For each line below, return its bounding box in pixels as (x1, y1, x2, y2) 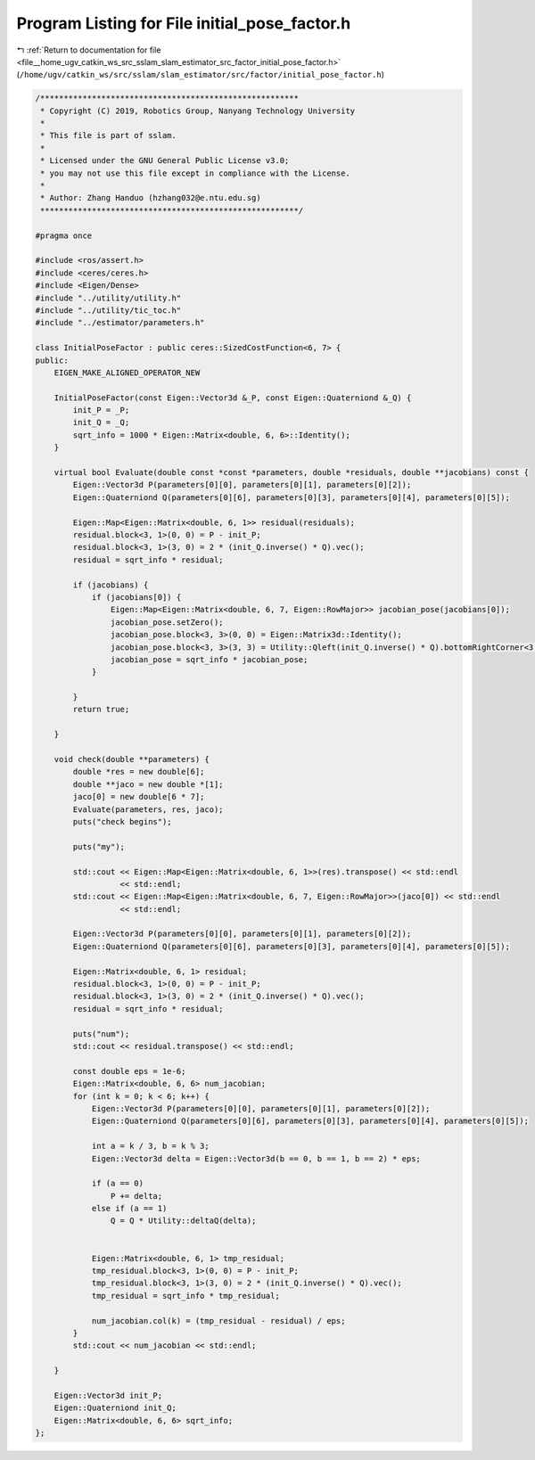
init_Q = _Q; (72, 417, 130, 428)
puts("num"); (72, 1029, 130, 1038)
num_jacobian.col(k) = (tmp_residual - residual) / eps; (91, 1316, 346, 1325)
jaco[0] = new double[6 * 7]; (72, 792, 205, 802)
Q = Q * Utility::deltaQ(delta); (110, 1216, 257, 1226)
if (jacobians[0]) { (91, 592, 182, 602)
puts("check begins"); (72, 816, 173, 826)
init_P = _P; (72, 406, 130, 415)
